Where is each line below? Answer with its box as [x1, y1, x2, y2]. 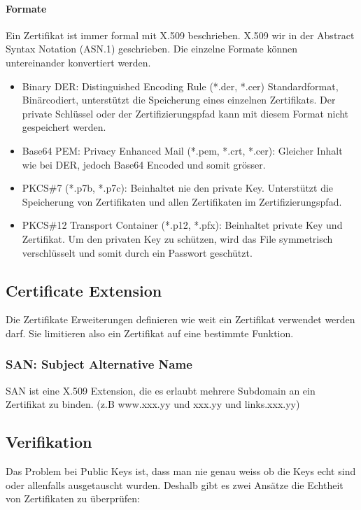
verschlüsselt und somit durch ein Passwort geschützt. [22, 245, 253, 260]
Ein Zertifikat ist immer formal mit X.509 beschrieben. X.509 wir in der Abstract [6, 27, 355, 42]
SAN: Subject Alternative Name [6, 355, 192, 373]
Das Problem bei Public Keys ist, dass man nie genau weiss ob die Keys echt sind [6, 464, 356, 479]
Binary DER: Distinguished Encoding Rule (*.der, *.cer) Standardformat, [22, 78, 339, 93]
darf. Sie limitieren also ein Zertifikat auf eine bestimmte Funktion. [6, 325, 294, 340]
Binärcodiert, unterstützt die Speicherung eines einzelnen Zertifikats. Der [22, 92, 336, 107]
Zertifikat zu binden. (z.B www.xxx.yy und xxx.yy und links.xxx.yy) [6, 397, 300, 411]
